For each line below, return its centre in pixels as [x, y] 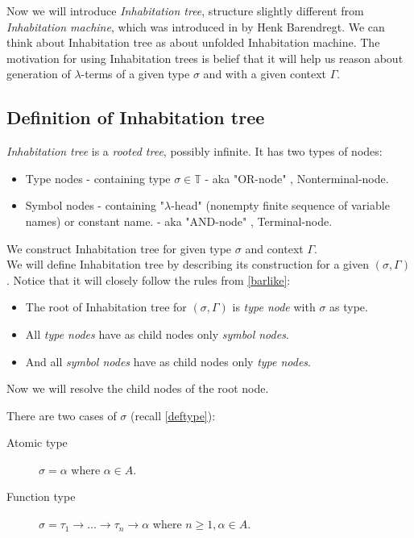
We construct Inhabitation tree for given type [119, 248]
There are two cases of [62, 415]
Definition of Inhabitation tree [136, 117]
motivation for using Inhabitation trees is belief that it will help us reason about [205, 58]
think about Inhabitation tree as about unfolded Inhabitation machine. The [193, 42]
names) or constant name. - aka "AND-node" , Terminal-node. [179, 221]
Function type [41, 496]
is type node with [274, 307]
